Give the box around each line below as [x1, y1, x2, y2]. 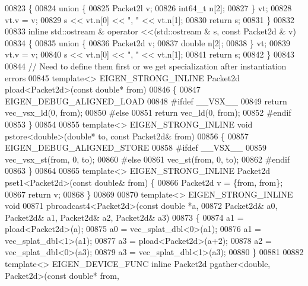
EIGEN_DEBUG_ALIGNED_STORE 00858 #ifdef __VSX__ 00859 [5, 141, 266, 154]
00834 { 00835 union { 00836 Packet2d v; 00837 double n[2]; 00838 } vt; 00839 [5, 36, 290, 49]
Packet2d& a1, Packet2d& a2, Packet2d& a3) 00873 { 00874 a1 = [5, 211, 244, 223]
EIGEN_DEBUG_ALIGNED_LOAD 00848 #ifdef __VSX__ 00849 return [5, 94, 287, 107]
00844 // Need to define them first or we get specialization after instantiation [5, 59, 287, 72]
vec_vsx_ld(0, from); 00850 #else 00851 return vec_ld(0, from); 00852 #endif [5, 106, 291, 119]
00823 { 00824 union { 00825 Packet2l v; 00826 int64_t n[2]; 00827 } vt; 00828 [5, 2, 292, 14]
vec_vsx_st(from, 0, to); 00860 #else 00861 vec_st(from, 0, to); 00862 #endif [5, 152, 290, 165]
